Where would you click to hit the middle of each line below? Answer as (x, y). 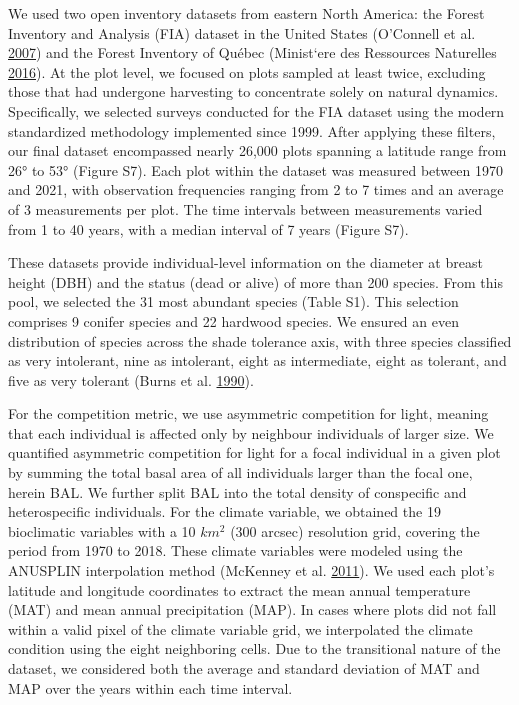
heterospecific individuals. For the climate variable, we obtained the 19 (224, 511)
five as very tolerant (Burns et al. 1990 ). (131, 379)
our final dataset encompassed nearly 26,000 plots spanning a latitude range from (257, 150)
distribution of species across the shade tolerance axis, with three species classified (260, 340)
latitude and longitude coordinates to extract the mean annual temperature (239, 589)
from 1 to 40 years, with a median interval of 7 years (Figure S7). (208, 228)
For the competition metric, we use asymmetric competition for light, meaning (248, 413)
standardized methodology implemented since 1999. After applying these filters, (252, 130)
